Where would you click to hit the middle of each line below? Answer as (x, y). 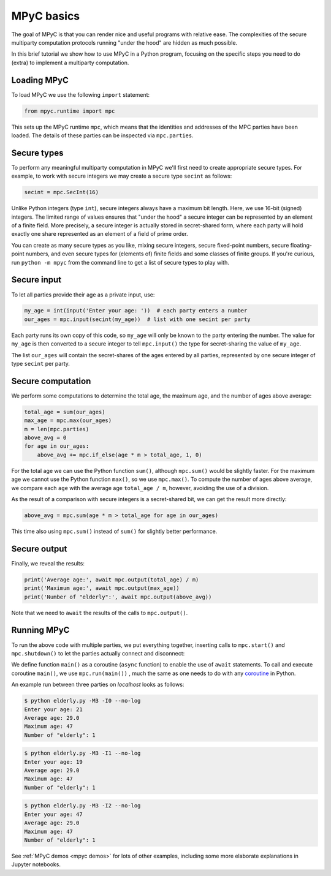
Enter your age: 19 (53, 762)
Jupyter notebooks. (36, 864)
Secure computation (51, 381)
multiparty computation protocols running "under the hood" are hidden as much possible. (124, 42)
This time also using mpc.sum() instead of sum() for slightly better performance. (114, 531)
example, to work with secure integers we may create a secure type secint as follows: (122, 176)
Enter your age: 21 (53, 709)
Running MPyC (40, 630)
